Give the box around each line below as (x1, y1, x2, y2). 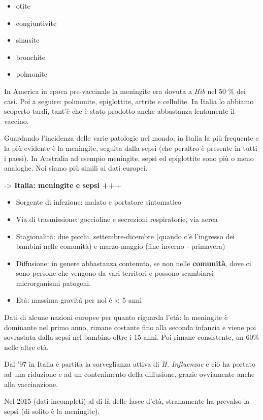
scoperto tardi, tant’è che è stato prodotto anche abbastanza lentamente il (4, 106, 235, 116)
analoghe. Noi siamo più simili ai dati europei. (4, 163, 148, 173)
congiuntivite (16, 17, 57, 28)
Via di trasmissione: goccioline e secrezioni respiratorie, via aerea (16, 213, 218, 224)
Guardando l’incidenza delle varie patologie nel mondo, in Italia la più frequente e (4, 133, 259, 143)
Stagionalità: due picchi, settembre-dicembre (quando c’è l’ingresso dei (16, 231, 235, 241)
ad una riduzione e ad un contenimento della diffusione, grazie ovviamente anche (4, 369, 255, 379)
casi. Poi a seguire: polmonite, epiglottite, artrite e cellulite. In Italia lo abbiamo (4, 95, 254, 106)
